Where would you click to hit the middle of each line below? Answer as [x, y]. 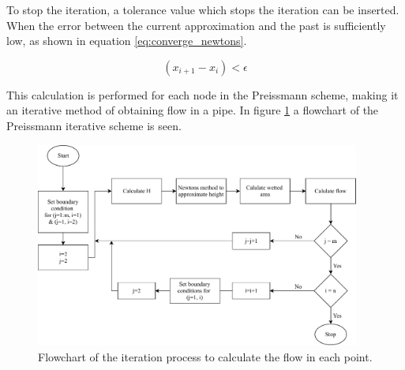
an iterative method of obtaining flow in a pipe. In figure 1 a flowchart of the [193, 110]
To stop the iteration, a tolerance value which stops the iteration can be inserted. [203, 9]
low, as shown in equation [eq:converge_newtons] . [127, 41]
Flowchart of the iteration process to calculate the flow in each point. [205, 356]
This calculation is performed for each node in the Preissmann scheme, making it [202, 94]
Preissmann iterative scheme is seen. [94, 125]
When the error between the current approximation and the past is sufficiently [196, 25]
